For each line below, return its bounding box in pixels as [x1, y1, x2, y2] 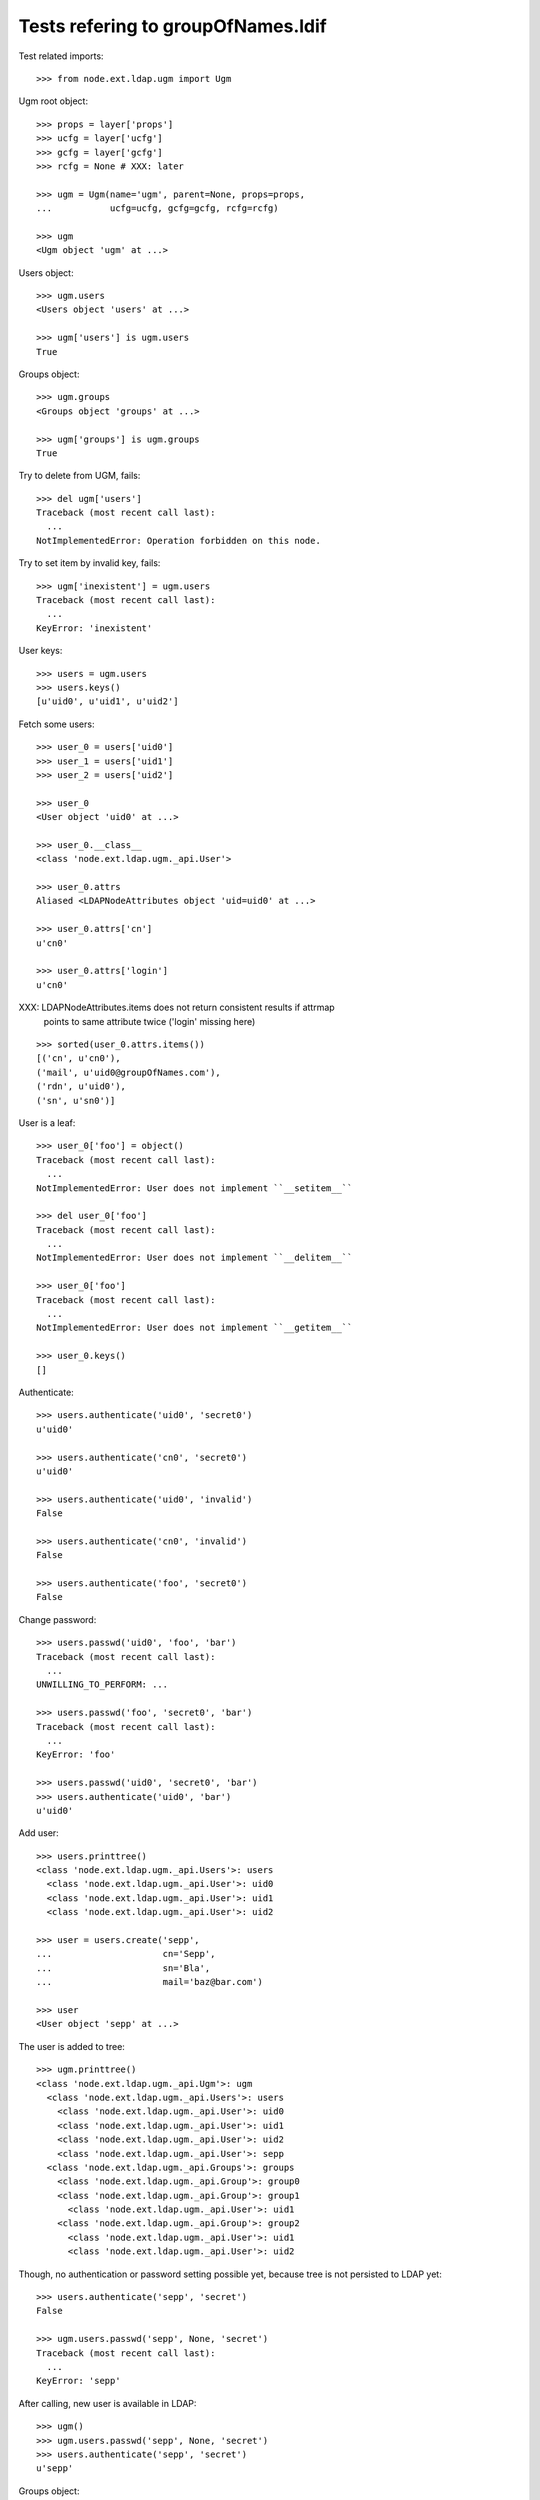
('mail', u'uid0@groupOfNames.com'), [36, 1066, 222, 1078]
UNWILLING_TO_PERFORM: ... [36, 1679, 169, 1690]
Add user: [18, 1827, 59, 1839]
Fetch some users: [18, 718, 95, 730]
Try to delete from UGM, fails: [18, 470, 141, 482]
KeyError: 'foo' [36, 1749, 116, 1760]
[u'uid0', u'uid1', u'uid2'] [36, 696, 179, 707]
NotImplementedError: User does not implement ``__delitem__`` [36, 1252, 353, 1264]
